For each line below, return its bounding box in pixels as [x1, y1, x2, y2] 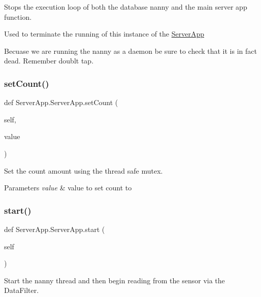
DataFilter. [4, 285, 39, 295]
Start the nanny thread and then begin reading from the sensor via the [4, 275, 225, 285]
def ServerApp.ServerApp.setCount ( [4, 97, 118, 108]
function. [4, 11, 32, 22]
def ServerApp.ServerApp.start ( [4, 223, 105, 234]
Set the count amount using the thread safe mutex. [4, 165, 163, 176]
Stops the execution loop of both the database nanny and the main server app [4, 2, 247, 12]
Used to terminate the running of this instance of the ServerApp [4, 28, 204, 39]
